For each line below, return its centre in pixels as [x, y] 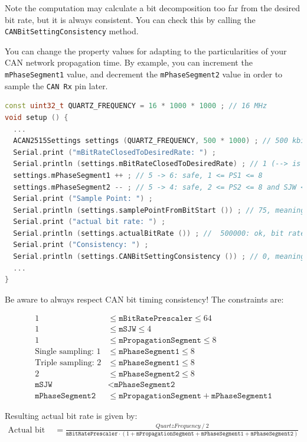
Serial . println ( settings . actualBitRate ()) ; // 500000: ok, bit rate [159, 233]
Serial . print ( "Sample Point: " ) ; [83, 199]
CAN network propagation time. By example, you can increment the [129, 62]
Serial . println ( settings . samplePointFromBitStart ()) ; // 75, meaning [159, 210]
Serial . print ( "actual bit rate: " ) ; [89, 222]
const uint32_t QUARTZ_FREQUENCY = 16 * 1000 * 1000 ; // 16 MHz [136, 106]
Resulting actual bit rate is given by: [71, 415]
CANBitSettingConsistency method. [72, 31]
